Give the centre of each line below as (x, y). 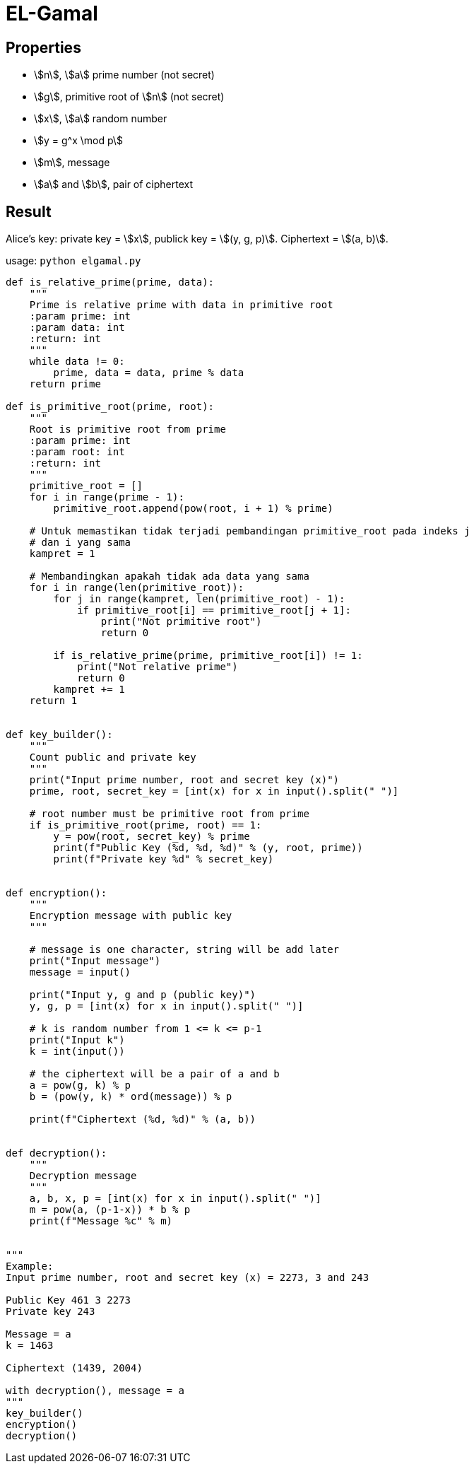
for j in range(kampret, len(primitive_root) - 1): (199, 599)
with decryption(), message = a (95, 1391)
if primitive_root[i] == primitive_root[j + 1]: (214, 610)
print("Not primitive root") (181, 622)
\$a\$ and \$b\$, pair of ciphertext (114, 185)
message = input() (80, 972)
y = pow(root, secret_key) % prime (152, 837)
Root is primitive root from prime (128, 429)
